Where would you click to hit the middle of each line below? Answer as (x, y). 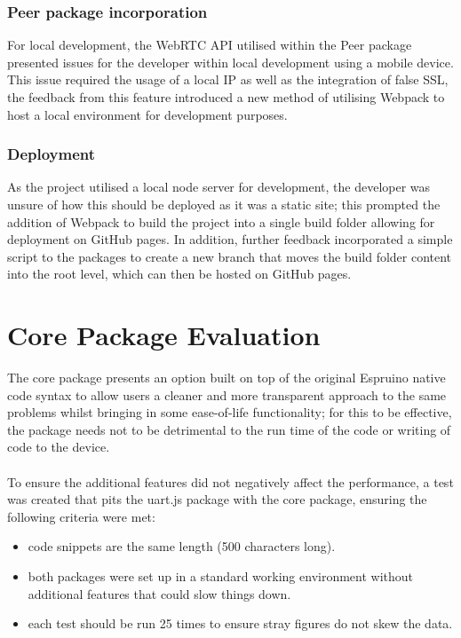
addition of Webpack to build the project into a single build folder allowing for (221, 221)
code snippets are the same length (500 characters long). (182, 546)
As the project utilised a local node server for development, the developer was (219, 187)
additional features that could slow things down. (159, 593)
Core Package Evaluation (164, 335)
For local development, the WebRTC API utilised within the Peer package (210, 45)
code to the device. (59, 447)
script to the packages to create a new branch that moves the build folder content (230, 256)
